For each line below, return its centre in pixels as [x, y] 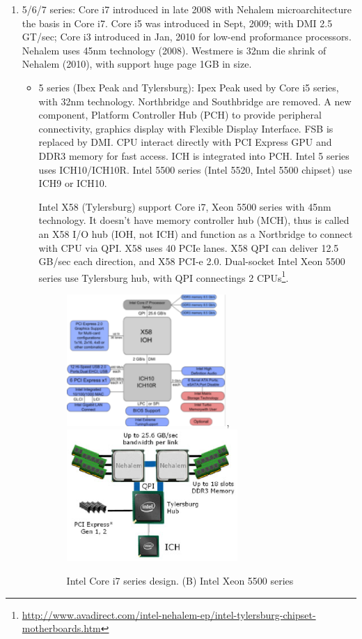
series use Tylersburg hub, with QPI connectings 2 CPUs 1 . [164, 276]
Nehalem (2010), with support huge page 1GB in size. [137, 64]
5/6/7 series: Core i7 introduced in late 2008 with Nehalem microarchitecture [187, 9]
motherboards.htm [61, 628]
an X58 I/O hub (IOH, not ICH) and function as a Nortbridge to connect [196, 233]
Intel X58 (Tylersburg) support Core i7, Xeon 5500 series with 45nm [185, 206]
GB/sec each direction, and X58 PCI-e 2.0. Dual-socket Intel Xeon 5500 [192, 261]
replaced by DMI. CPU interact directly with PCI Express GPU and [185, 142]
